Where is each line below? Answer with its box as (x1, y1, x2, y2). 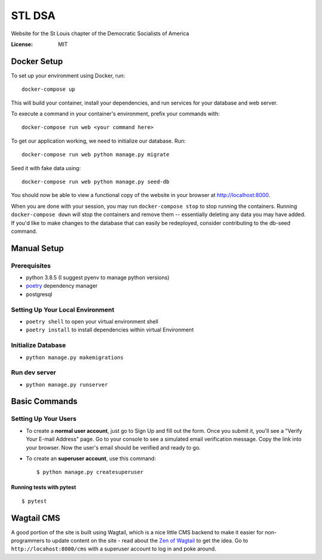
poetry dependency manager (26, 282, 98, 290)
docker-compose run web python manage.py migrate (21, 151, 170, 158)
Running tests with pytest (11, 484, 76, 491)
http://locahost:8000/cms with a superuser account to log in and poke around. (11, 545, 216, 552)
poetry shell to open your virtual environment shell (26, 318, 159, 325)
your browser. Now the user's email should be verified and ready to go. (26, 444, 201, 451)
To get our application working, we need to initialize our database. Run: (11, 137, 186, 144)
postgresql (26, 290, 52, 298)
